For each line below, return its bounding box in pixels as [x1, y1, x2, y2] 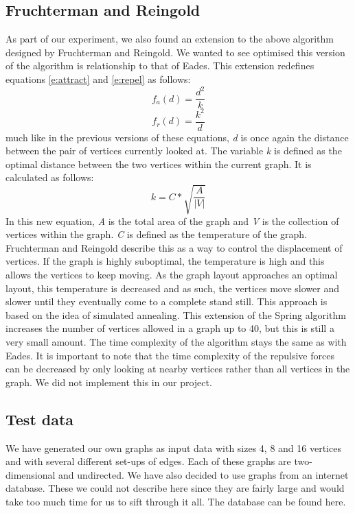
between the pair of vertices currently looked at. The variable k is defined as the [5, 143, 342, 158]
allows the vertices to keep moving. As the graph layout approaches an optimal [5, 267, 338, 281]
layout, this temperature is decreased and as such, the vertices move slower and [5, 281, 339, 295]
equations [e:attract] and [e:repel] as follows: [5, 71, 191, 86]
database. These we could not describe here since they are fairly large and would [5, 481, 345, 495]
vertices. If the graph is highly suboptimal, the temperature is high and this [5, 254, 325, 268]
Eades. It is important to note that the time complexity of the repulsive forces [5, 348, 334, 362]
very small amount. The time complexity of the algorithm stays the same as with [5, 334, 347, 348]
